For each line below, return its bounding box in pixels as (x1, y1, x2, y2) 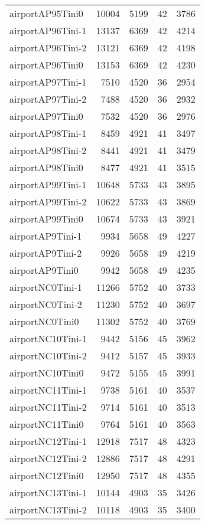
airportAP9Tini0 (9, 263, 79, 277)
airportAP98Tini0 (9, 161, 83, 174)
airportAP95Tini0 (9, 6, 83, 20)
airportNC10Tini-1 (9, 332, 87, 345)
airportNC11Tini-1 (9, 383, 87, 397)
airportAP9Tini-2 (9, 246, 82, 260)
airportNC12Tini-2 (9, 451, 87, 465)
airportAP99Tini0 (9, 212, 83, 225)
